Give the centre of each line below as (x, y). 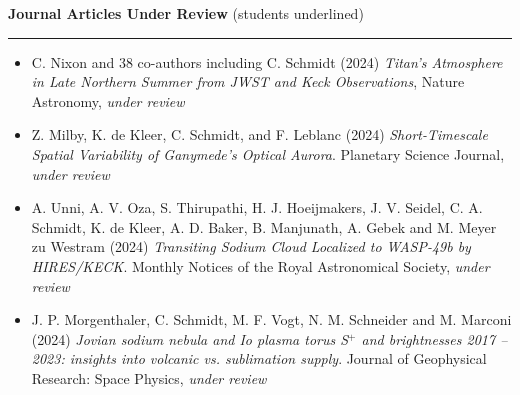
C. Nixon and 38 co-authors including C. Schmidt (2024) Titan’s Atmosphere (267, 61)
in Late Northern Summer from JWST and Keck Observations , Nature (248, 81)
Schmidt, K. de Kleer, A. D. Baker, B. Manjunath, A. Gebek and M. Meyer (264, 226)
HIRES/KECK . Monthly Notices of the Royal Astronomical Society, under (260, 265)
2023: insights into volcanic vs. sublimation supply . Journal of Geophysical (259, 358)
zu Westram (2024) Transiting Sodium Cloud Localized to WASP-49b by (251, 246)
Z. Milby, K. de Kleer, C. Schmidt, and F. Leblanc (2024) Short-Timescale (259, 134)
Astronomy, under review (108, 100)
